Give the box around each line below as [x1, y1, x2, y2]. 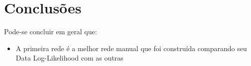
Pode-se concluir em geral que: [4, 26, 97, 37]
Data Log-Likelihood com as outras [15, 53, 124, 63]
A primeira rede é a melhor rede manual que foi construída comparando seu [15, 43, 247, 53]
